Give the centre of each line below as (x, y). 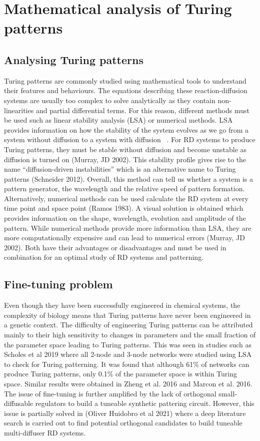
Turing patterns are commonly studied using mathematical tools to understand (125, 80)
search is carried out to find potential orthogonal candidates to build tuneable (123, 423)
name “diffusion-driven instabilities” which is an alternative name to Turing (120, 169)
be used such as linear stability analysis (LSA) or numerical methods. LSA (118, 120)
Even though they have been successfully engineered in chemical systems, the (122, 305)
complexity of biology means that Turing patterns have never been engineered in (127, 315)
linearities (19, 110)
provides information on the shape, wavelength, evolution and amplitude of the (125, 218)
